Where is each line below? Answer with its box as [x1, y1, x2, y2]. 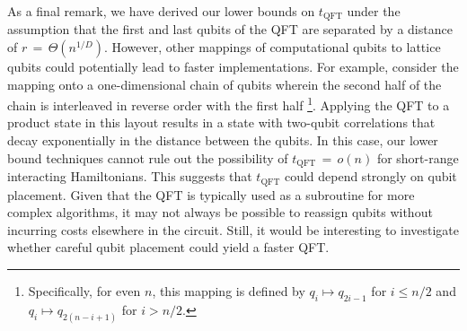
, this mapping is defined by [152, 281, 305, 300]
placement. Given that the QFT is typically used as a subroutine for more [7, 185, 415, 204]
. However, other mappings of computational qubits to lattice [103, 38, 441, 57]
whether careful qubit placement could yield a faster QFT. [7, 238, 330, 257]
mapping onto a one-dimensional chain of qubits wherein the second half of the [7, 74, 442, 93]
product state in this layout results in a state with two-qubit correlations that [7, 113, 436, 132]
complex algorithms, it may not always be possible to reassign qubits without [7, 203, 433, 222]
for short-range [376, 148, 459, 167]
